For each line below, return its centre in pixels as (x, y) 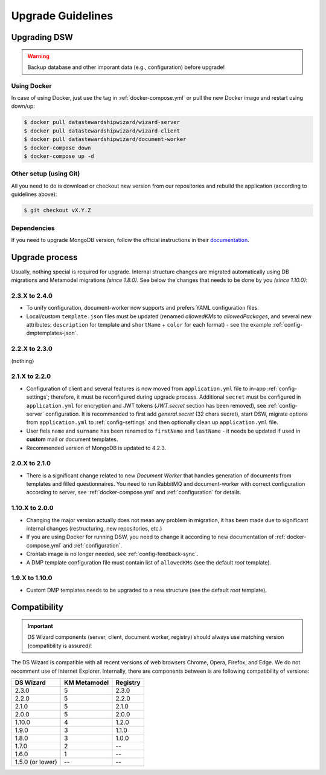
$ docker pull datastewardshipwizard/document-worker (105, 139)
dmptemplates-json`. (52, 333)
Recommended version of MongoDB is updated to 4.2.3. (96, 448)
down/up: (23, 106)
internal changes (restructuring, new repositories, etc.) (94, 528)
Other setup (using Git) (46, 174)
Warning (38, 56)
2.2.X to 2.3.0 (32, 349)
